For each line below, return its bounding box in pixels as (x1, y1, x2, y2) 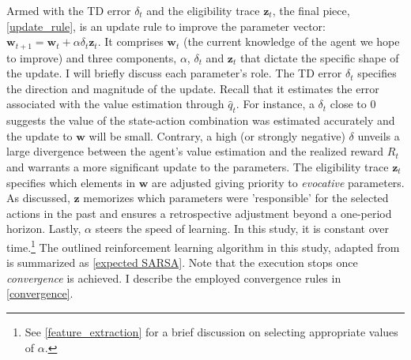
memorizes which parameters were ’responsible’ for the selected (83, 189, 389, 206)
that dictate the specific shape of (240, 49, 399, 66)
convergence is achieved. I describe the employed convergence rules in (6, 269, 341, 286)
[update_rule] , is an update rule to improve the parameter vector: (6, 17, 326, 34)
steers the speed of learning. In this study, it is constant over (95, 220, 389, 237)
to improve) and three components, (6, 49, 177, 66)
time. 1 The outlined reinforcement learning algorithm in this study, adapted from (6, 236, 400, 255)
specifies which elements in (6, 174, 136, 190)
